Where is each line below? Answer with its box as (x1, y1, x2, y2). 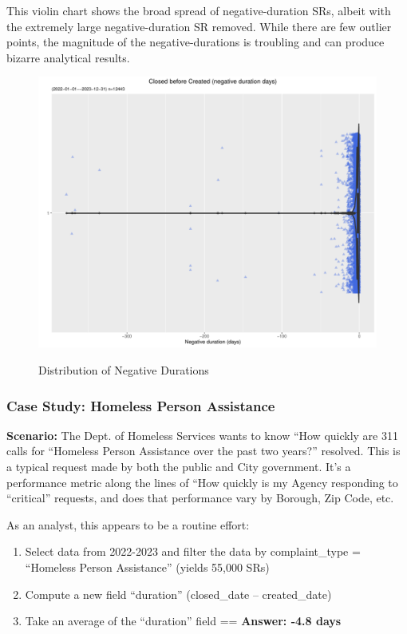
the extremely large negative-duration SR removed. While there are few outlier (6, 18, 392, 34)
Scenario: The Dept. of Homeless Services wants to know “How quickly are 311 (6, 426, 398, 443)
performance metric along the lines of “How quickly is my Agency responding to (6, 474, 398, 490)
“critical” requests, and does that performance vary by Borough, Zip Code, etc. (6, 489, 394, 506)
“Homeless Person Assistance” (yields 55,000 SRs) (25, 559, 270, 576)
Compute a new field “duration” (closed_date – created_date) (25, 585, 332, 602)
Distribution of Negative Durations (38, 362, 209, 378)
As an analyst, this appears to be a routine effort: (6, 516, 250, 533)
